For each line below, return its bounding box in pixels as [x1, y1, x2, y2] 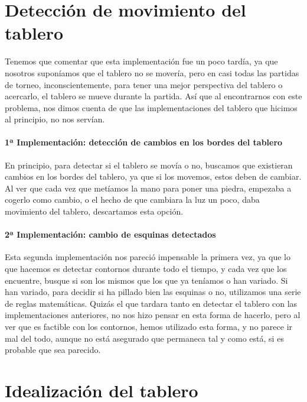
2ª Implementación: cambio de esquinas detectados [5, 228, 216, 241]
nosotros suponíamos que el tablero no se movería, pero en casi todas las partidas [5, 66, 299, 79]
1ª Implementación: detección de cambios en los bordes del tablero [5, 136, 283, 148]
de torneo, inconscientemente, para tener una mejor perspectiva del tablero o [5, 78, 283, 90]
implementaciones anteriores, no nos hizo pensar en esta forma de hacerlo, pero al [5, 309, 301, 321]
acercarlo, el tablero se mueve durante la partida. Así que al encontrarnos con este [5, 90, 302, 102]
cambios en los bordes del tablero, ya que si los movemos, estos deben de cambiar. [5, 170, 302, 183]
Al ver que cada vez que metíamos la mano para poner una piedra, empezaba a [5, 181, 292, 194]
